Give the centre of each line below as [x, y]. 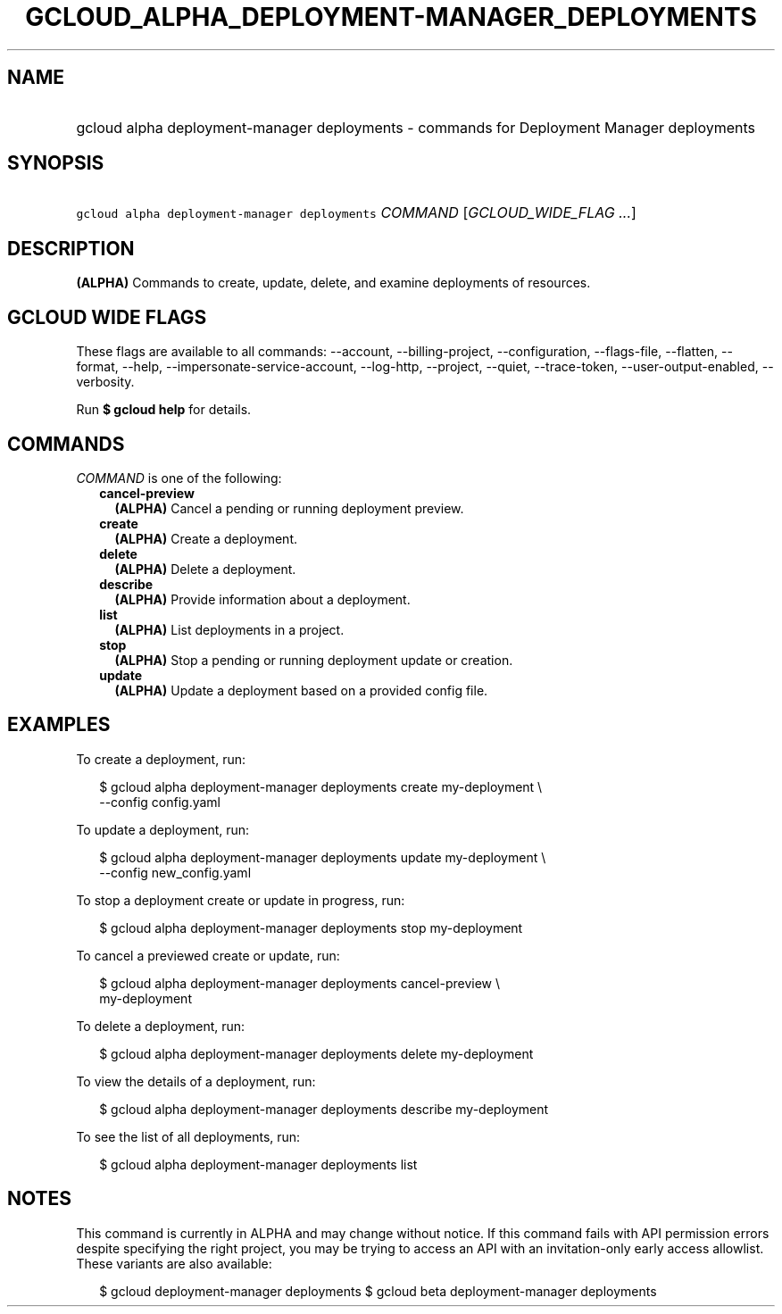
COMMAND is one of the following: [179, 478]
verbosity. [105, 382]
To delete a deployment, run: [161, 1026]
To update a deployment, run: [163, 829]
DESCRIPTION [71, 248]
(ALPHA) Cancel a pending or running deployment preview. [289, 508]
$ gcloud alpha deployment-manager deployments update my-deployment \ [323, 857]
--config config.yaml [160, 802]
